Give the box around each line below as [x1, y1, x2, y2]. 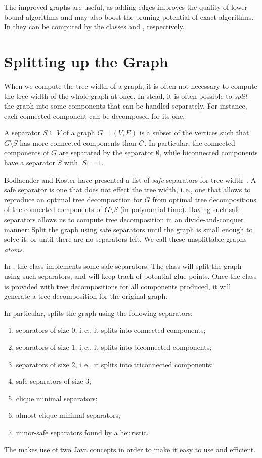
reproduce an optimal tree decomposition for [4, 194, 142, 204]
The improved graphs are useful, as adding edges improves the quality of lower [4, 2, 247, 12]
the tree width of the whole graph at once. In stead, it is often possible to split [4, 90, 247, 101]
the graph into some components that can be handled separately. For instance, [4, 100, 247, 111]
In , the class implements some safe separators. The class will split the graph [4, 261, 242, 271]
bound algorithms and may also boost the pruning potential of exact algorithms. [4, 11, 254, 22]
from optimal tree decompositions [152, 194, 256, 204]
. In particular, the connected [144, 137, 235, 148]
